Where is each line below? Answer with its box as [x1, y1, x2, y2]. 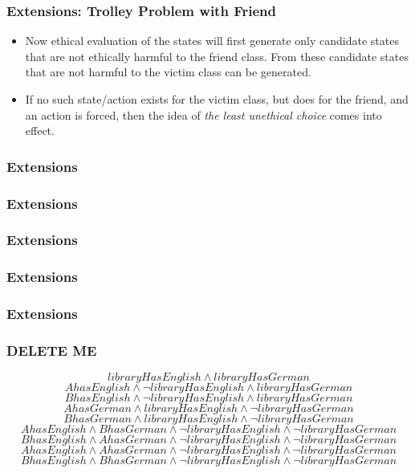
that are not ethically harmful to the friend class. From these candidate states [25, 47, 409, 64]
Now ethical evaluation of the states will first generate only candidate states [25, 32, 399, 49]
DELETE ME [6, 340, 97, 360]
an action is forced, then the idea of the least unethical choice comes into [25, 106, 382, 123]
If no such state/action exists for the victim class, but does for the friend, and [25, 91, 409, 107]
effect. [25, 122, 55, 139]
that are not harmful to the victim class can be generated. [25, 63, 311, 80]
